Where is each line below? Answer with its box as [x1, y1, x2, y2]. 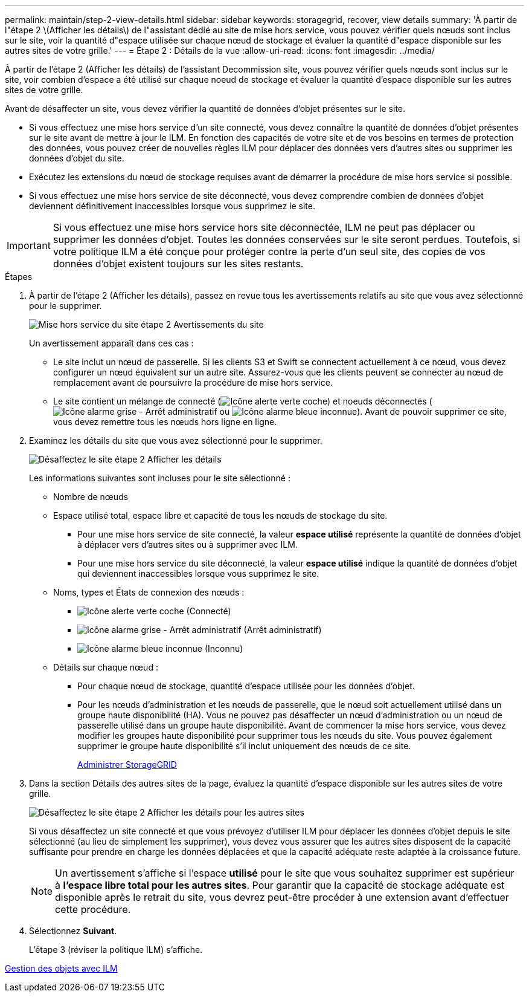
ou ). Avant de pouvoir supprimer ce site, [219, 406, 507, 417]
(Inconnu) [204, 643, 243, 654]
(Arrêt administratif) [243, 625, 322, 635]
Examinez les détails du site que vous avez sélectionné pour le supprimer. [29, 435, 322, 446]
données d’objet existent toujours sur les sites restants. [53, 258, 304, 270]
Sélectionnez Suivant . [29, 926, 117, 936]
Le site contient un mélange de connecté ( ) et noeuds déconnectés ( [53, 396, 432, 406]
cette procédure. [55, 903, 131, 915]
